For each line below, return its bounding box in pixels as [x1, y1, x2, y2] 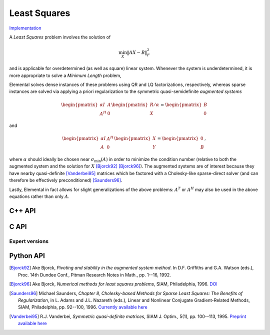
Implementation [9, 25, 41, 31]
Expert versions [9, 237, 49, 244]
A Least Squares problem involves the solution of [9, 34, 111, 40]
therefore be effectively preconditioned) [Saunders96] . [9, 177, 122, 183]
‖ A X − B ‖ [126, 50, 147, 55]
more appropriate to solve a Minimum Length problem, [9, 72, 122, 78]
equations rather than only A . [9, 193, 70, 199]
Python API [9, 251, 45, 260]
